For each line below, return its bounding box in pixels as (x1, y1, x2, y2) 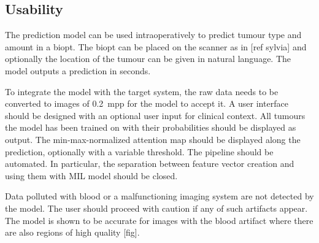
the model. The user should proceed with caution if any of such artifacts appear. (5, 201, 308, 214)
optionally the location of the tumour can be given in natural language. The (5, 52, 291, 65)
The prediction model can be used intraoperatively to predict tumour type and (5, 28, 302, 41)
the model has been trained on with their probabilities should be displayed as (5, 121, 296, 134)
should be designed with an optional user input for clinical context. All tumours (5, 109, 306, 121)
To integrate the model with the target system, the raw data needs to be (5, 85, 279, 98)
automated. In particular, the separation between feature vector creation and (5, 157, 294, 170)
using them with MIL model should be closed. (5, 169, 178, 182)
